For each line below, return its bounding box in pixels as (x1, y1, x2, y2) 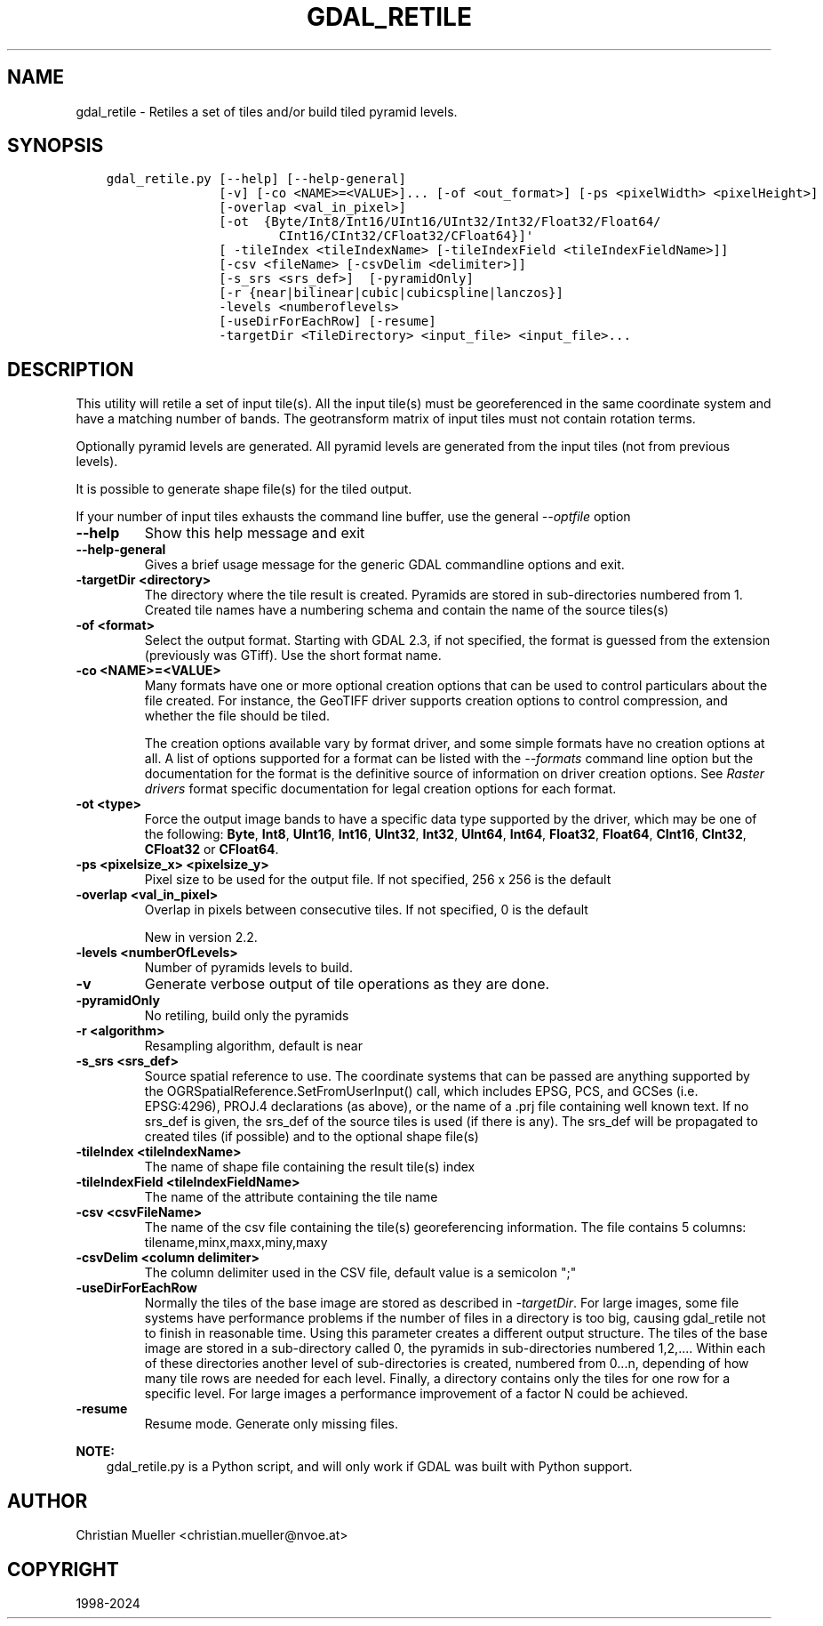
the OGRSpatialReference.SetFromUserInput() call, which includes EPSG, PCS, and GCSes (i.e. (144, 1083, 699, 1099)
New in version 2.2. (144, 930, 258, 946)
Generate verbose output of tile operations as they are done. (144, 975, 550, 994)
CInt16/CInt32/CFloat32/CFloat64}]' (278, 229, 534, 244)
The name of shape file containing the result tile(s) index (144, 1159, 475, 1175)
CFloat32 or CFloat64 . (144, 841, 279, 857)
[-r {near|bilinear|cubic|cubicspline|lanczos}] (219, 286, 563, 301)
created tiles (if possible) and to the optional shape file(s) (144, 1129, 479, 1145)
